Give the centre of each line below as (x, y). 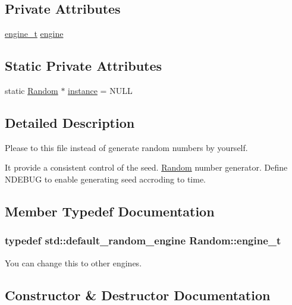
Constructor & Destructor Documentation (138, 295)
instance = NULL (100, 90)
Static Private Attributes (84, 66)
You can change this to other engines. (73, 262)
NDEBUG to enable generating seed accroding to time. (105, 179)
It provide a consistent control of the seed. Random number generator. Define (146, 167)
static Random (32, 90)
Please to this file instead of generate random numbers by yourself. (126, 147)
